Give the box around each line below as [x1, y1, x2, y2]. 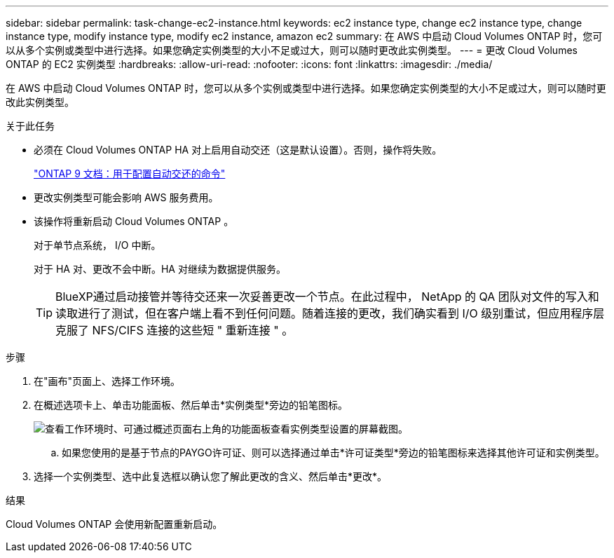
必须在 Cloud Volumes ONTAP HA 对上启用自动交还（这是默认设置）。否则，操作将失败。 [34, 144, 442, 156]
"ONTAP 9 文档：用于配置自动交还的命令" [34, 168, 226, 179]
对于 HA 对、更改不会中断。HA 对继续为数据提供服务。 [34, 263, 286, 275]
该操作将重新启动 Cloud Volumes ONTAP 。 [34, 215, 234, 227]
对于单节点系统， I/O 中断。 [34, 239, 161, 251]
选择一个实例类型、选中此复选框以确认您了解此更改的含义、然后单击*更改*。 [34, 470, 388, 482]
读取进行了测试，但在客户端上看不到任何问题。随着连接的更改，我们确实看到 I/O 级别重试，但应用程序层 [55, 306, 605, 320]
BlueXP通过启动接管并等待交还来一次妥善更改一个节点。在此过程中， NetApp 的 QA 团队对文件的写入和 [55, 290, 599, 304]
